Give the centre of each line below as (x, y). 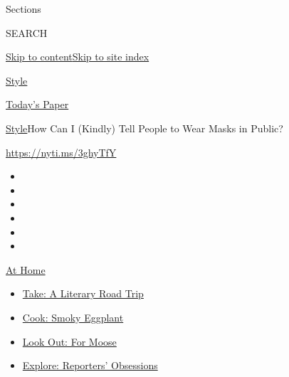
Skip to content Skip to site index (78, 57)
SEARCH (27, 32)
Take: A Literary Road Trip (83, 293)
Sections (23, 9)
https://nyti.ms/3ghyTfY (61, 152)
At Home (26, 269)
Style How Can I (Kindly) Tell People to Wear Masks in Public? (144, 128)
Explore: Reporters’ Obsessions (90, 365)
